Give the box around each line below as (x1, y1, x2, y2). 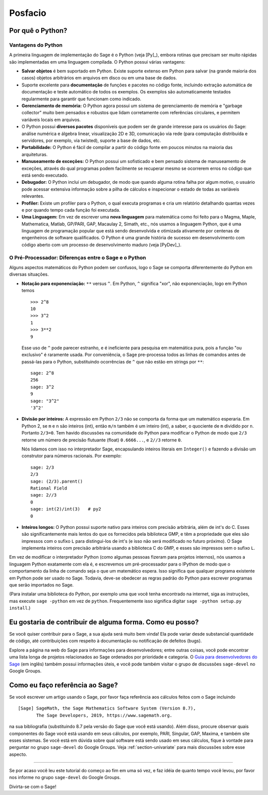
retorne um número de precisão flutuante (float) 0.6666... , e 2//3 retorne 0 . (21, 437, 182, 443)
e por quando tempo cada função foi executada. (21, 207, 121, 213)
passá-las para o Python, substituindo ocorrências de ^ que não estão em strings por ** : (21, 359, 204, 364)
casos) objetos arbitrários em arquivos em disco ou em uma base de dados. (21, 75, 177, 81)
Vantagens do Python (9, 41, 63, 48)
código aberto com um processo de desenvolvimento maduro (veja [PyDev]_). (21, 241, 182, 248)
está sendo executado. (21, 172, 68, 178)
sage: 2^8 (30, 370, 54, 376)
